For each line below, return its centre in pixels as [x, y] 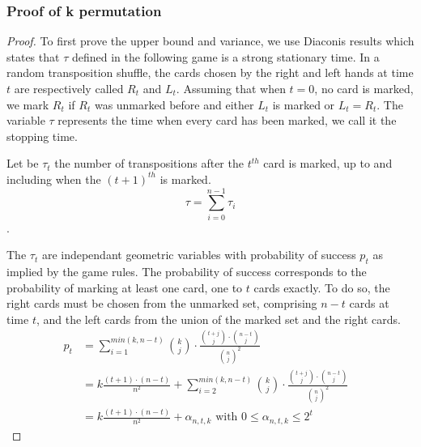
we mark [28, 104]
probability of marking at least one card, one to [125, 287]
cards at [369, 303]
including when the [54, 179]
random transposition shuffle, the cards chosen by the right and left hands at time [210, 72]
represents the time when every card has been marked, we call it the [227, 120]
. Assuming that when [231, 88]
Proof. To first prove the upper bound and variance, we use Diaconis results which [210, 41]
